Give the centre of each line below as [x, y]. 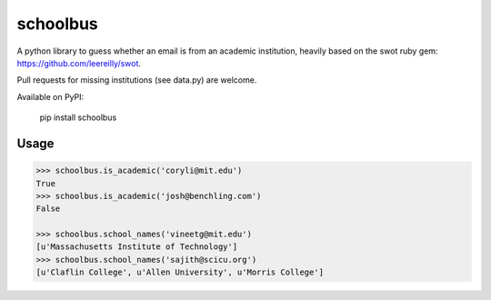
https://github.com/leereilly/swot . [79, 63]
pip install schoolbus [78, 117]
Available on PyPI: [50, 96]
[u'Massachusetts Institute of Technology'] [137, 247]
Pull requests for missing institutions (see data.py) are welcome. [137, 80]
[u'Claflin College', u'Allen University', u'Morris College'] [180, 272]
